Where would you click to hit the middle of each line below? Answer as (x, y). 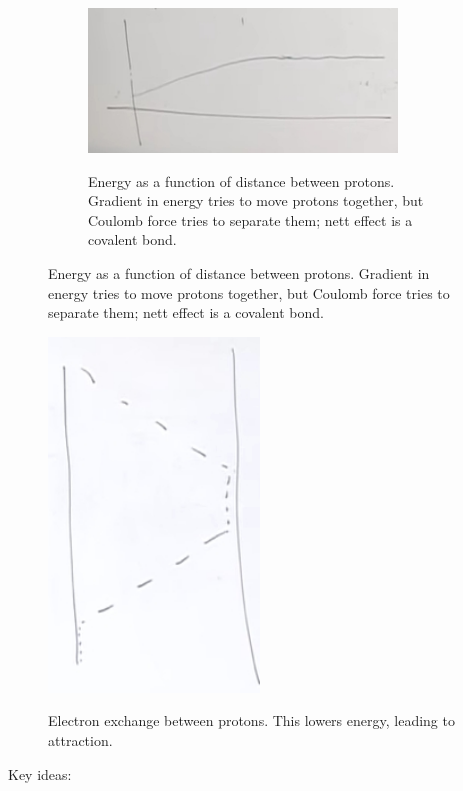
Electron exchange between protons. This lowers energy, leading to (251, 720)
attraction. (80, 739)
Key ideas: (40, 773)
